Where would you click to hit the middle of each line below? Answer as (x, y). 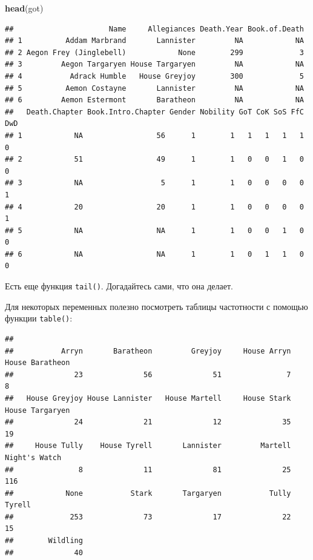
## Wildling (44, 541)
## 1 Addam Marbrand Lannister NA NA (154, 41)
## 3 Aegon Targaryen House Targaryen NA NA (154, 64)
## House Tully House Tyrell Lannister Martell (148, 446)
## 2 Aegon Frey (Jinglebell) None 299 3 (154, 52)
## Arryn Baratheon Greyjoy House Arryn (148, 351)
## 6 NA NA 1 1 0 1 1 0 (154, 254)
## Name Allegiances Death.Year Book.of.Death (154, 29)
